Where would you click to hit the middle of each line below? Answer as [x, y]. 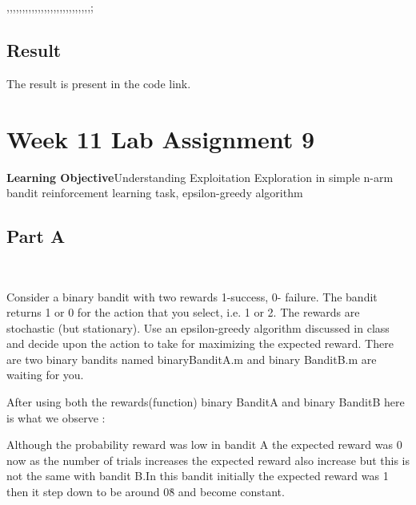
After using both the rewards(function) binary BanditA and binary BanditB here [206, 402]
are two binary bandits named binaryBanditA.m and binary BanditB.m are [192, 359]
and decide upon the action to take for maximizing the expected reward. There [200, 343]
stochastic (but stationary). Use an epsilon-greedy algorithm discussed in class [198, 327]
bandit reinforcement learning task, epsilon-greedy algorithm [155, 193]
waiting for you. [45, 375]
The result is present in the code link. [99, 83]
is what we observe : [56, 417]
